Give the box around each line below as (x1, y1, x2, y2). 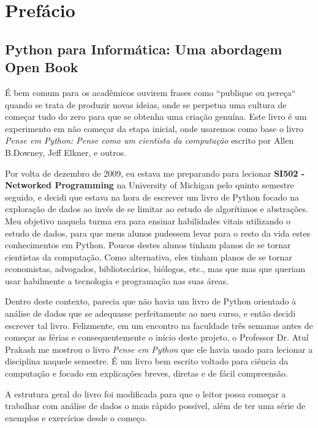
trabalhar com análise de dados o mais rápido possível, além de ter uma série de (5, 399, 306, 412)
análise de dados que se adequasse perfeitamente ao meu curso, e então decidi (5, 307, 296, 320)
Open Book (5, 57, 78, 76)
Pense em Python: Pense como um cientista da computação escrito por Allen (5, 134, 294, 147)
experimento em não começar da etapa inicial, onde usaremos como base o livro (5, 122, 304, 135)
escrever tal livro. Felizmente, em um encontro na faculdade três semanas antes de (5, 319, 313, 331)
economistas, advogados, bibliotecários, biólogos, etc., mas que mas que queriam (5, 262, 306, 275)
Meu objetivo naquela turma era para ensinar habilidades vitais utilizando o (5, 214, 290, 227)
